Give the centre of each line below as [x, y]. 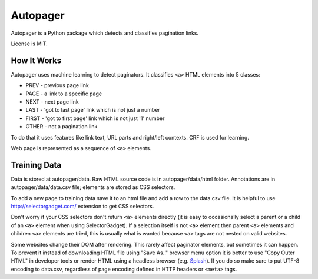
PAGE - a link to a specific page [64, 94]
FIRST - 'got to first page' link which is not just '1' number [95, 118]
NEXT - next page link [52, 102]
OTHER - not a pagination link [62, 127]
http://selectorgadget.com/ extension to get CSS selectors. [82, 207]
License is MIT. [29, 44]
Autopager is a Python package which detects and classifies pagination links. [105, 33]
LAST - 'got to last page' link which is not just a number [93, 110]
